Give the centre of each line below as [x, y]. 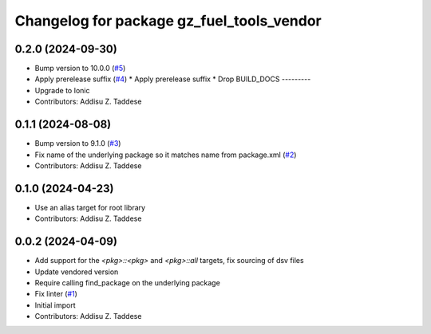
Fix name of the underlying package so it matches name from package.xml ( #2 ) [166, 155]
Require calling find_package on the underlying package [128, 282]
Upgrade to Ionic [62, 90]
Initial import [55, 305]
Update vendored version [77, 272]
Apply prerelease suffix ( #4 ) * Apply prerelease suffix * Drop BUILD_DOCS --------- [173, 79]
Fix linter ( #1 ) [56, 294]
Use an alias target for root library [90, 207]
